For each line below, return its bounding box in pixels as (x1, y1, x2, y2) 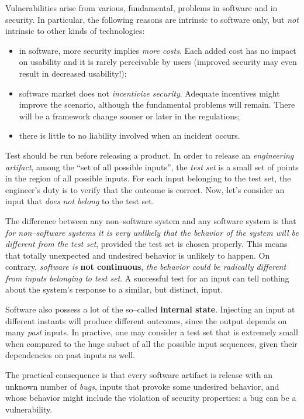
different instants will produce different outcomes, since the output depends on (5, 314, 287, 327)
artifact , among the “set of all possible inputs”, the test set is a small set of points (5, 160, 299, 173)
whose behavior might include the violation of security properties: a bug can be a (5, 391, 296, 404)
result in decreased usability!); (19, 67, 127, 79)
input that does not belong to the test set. (5, 195, 154, 207)
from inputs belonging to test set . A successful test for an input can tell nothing (5, 272, 289, 284)
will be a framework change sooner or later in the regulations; (19, 109, 240, 122)
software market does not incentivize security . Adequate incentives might (19, 87, 280, 99)
